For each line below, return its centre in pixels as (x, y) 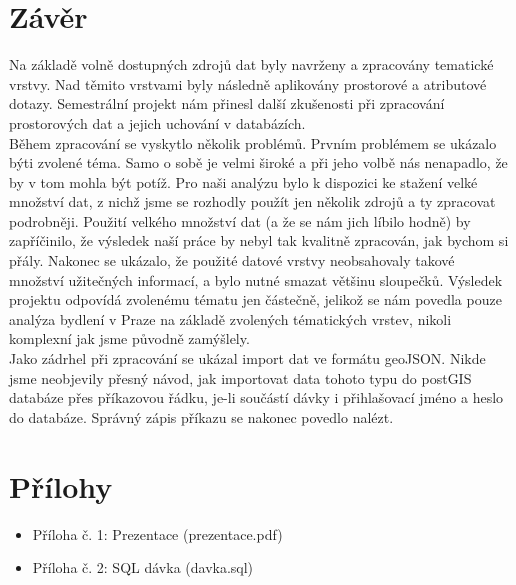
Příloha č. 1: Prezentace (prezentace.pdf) (157, 533)
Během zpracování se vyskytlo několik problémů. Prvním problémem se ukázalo (253, 142)
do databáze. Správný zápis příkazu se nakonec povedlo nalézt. (201, 416)
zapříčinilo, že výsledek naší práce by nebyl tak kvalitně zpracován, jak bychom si (259, 240)
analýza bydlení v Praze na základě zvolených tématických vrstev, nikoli (230, 318)
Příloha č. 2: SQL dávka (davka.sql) (143, 567)
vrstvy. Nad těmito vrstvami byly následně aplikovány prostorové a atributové (248, 83)
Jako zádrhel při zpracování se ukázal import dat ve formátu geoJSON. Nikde (247, 358)
